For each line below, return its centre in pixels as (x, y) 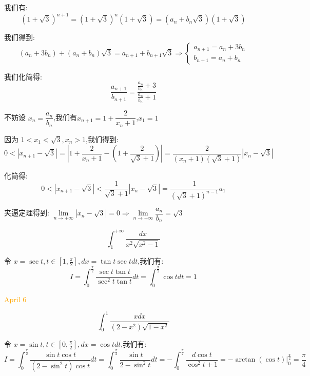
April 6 (15, 299)
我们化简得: (23, 76)
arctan (245, 360)
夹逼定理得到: (27, 213)
